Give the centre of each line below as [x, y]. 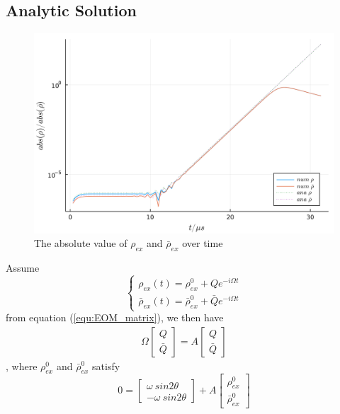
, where [22, 366]
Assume [23, 267]
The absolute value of [81, 243]
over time [203, 243]
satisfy [106, 366]
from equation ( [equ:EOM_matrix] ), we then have [115, 317]
